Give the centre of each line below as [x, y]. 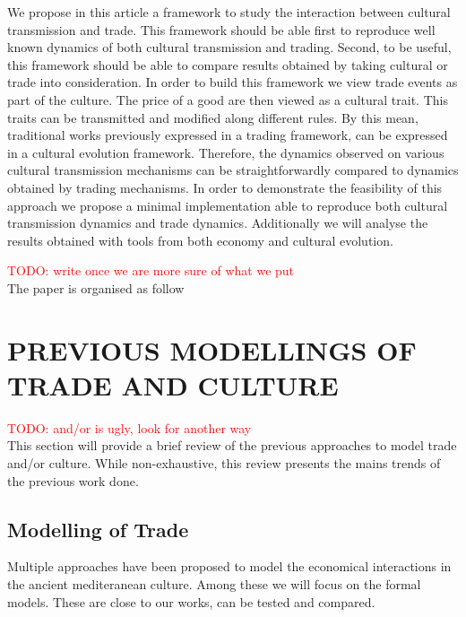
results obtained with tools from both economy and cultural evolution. [200, 240]
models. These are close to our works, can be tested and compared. [191, 601]
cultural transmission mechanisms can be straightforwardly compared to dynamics [233, 170]
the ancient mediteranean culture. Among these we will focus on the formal [214, 583]
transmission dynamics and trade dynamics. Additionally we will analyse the [218, 223]
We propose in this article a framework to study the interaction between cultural [229, 12]
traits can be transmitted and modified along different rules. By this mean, [213, 117]
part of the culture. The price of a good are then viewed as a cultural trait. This [228, 99]
